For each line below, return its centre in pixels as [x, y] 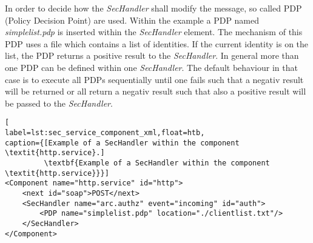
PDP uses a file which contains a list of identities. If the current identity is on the [157, 43]
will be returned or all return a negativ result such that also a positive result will [156, 91]
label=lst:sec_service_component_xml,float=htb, [105, 133]
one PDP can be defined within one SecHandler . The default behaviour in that [151, 67]
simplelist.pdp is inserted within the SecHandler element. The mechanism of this [154, 32]
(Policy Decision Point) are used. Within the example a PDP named [132, 20]
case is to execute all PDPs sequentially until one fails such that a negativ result [154, 79]
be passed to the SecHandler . [59, 103]
